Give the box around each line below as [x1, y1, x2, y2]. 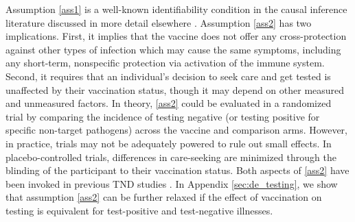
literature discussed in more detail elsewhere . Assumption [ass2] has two [5, 15, 312, 29]
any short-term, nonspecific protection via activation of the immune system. [5, 56, 325, 70]
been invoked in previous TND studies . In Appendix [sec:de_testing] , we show [5, 176, 338, 190]
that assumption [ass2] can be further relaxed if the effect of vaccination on [5, 190, 322, 204]
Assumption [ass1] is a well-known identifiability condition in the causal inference [5, 2, 347, 16]
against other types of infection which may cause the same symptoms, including [5, 42, 341, 56]
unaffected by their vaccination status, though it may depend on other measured [5, 82, 345, 97]
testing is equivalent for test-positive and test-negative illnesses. [5, 203, 273, 217]
